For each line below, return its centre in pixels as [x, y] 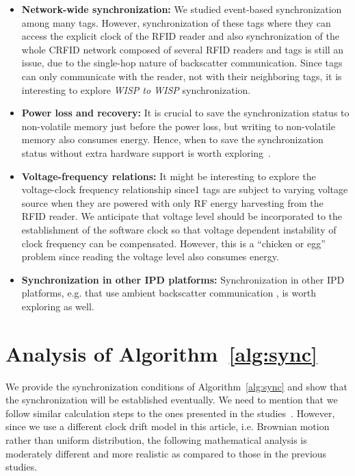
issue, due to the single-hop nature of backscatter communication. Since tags [182, 63]
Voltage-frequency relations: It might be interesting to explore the [169, 176]
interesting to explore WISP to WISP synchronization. [136, 89]
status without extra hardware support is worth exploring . [146, 152]
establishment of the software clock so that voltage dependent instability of [179, 229]
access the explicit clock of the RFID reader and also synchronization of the [180, 36]
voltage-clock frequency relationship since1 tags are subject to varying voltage [185, 189]
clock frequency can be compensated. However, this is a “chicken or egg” [173, 243]
